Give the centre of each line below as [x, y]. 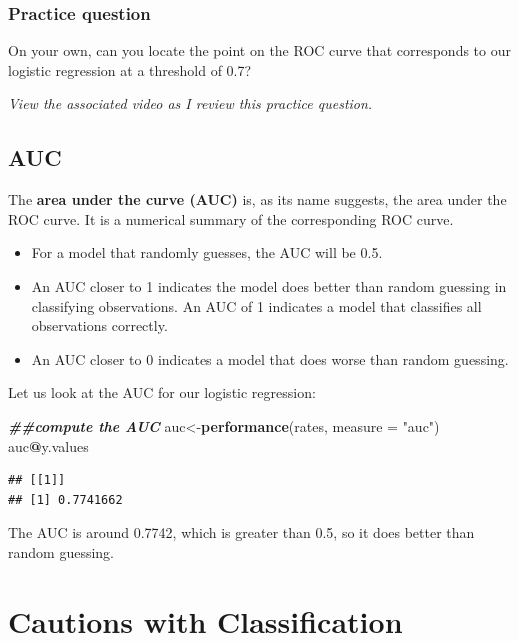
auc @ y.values [48, 445]
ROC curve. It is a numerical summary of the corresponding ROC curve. [231, 218]
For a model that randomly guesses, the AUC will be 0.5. [207, 252]
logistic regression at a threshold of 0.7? [130, 69]
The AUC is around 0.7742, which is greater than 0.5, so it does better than [241, 532]
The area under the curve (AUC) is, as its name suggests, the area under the [257, 199]
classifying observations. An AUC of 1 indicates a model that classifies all [256, 305]
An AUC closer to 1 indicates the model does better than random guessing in [269, 285]
